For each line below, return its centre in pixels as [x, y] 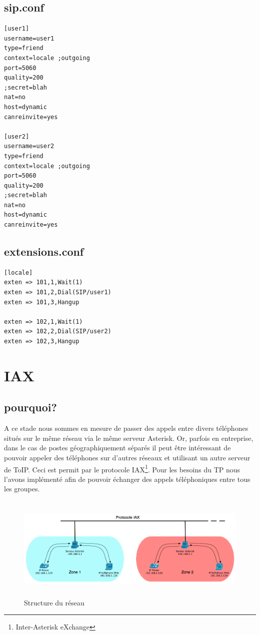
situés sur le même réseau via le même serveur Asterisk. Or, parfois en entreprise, [129, 438]
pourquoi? [30, 407]
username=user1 [29, 38]
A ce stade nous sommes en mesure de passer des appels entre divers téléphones [126, 428]
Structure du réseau [54, 602]
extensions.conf [44, 251]
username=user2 [29, 146]
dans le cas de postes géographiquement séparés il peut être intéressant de [117, 448]
